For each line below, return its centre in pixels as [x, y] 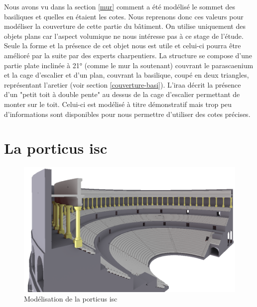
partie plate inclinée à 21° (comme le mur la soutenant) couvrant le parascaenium [129, 65]
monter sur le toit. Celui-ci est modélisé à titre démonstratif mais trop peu [118, 104]
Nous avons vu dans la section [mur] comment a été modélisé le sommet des [120, 6]
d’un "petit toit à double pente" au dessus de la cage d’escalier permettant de [122, 94]
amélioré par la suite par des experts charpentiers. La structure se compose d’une [128, 55]
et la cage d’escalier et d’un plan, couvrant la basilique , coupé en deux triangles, [127, 75]
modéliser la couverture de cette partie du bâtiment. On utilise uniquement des [125, 26]
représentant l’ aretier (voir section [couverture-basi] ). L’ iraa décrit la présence [123, 84]
